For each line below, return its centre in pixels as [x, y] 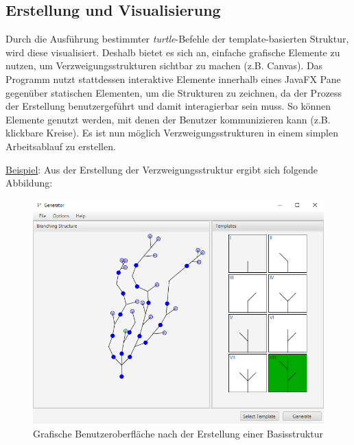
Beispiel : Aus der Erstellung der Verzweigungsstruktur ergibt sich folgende [162, 169]
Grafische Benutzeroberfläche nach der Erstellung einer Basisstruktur [178, 433]
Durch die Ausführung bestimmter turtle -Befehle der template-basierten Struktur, [177, 39]
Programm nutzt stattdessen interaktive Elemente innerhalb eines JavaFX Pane [173, 79]
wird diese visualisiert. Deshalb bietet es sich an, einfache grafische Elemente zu [173, 52]
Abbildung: [29, 183]
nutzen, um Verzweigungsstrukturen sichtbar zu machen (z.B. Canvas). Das [164, 65]
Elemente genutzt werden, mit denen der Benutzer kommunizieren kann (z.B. [168, 119]
